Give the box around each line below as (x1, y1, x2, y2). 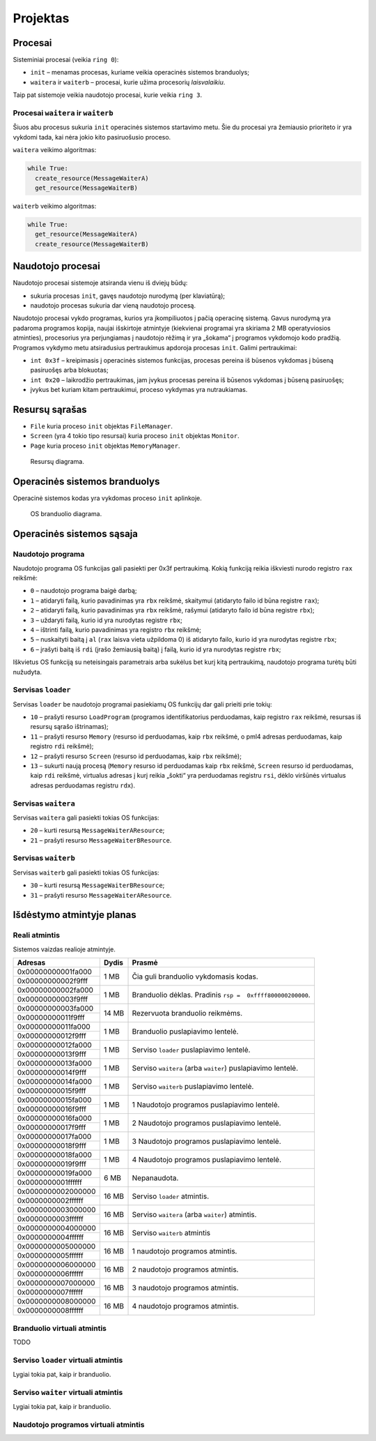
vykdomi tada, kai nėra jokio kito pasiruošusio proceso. (13, 133, 171, 141)
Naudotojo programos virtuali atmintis (13, 1419, 145, 1429)
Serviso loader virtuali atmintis (13, 1355, 123, 1365)
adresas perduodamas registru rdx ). (30, 781, 136, 790)
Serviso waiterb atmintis (132, 1228, 211, 1237)
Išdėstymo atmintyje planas (13, 909, 136, 921)
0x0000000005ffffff (17, 1251, 84, 1260)
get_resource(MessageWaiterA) (35, 230, 139, 239)
